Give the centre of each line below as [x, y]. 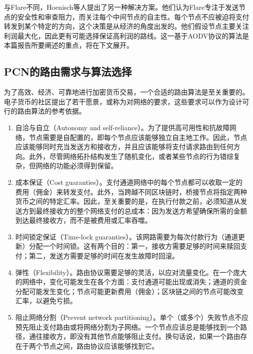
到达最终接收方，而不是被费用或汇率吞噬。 [83, 220]
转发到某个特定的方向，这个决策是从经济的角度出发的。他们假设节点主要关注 [126, 26]
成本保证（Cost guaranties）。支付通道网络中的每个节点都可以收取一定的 [129, 182]
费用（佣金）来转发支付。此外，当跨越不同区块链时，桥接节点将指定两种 [131, 191]
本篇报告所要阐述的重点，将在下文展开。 [69, 45]
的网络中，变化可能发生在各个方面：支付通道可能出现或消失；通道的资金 [131, 282]
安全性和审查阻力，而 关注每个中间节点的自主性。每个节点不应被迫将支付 [133, 16]
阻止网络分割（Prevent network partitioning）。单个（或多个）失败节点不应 [132, 317]
